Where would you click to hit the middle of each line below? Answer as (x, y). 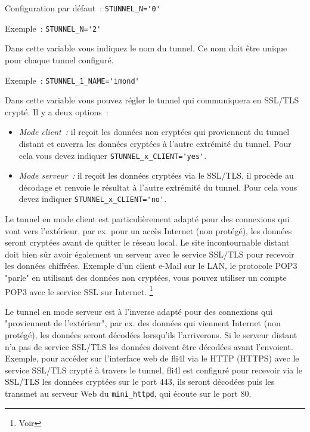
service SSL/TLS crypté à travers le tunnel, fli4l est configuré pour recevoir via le (154, 370)
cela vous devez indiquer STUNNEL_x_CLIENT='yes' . (113, 155)
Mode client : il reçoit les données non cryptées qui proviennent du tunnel (154, 132)
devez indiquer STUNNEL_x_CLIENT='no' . (93, 199)
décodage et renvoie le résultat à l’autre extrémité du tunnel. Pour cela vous (158, 187)
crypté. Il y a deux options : (57, 111)
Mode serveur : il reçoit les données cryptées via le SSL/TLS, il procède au (156, 175)
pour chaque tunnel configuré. (59, 59)
